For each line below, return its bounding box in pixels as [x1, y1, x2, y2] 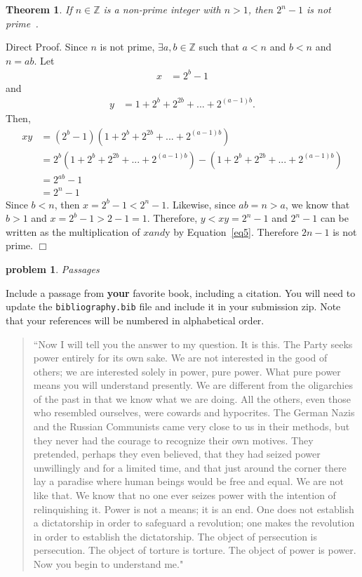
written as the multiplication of [6, 224, 140, 239]
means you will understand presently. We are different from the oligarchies [33, 378, 353, 392]
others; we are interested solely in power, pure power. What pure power [33, 364, 341, 378]
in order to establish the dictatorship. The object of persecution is [33, 529, 318, 543]
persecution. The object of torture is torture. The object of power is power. [33, 543, 356, 557]
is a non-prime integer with [103, 2, 221, 16]
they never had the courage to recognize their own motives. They [33, 432, 314, 447]
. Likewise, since [166, 197, 236, 211]
